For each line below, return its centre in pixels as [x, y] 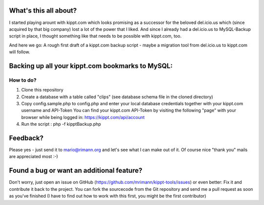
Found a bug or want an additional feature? [76, 171]
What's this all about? [43, 11]
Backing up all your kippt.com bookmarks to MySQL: [91, 66]
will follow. [20, 52]
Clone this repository [42, 90]
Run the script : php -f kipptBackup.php [61, 124]
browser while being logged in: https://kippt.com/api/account [83, 117]
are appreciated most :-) [33, 157]
